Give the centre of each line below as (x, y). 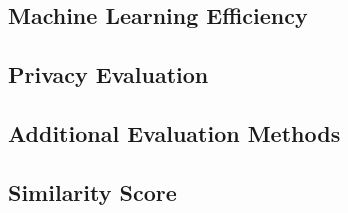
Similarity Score (92, 191)
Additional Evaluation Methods (174, 132)
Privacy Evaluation (108, 74)
